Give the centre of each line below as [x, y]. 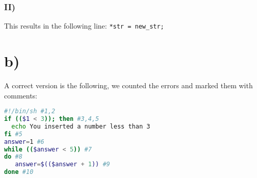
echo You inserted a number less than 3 [81, 126]
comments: [21, 95]
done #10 [19, 172]
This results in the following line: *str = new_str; [84, 26]
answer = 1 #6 [24, 142]
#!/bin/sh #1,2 [30, 111]
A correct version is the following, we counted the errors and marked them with [128, 85]
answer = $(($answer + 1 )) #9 [62, 164]
